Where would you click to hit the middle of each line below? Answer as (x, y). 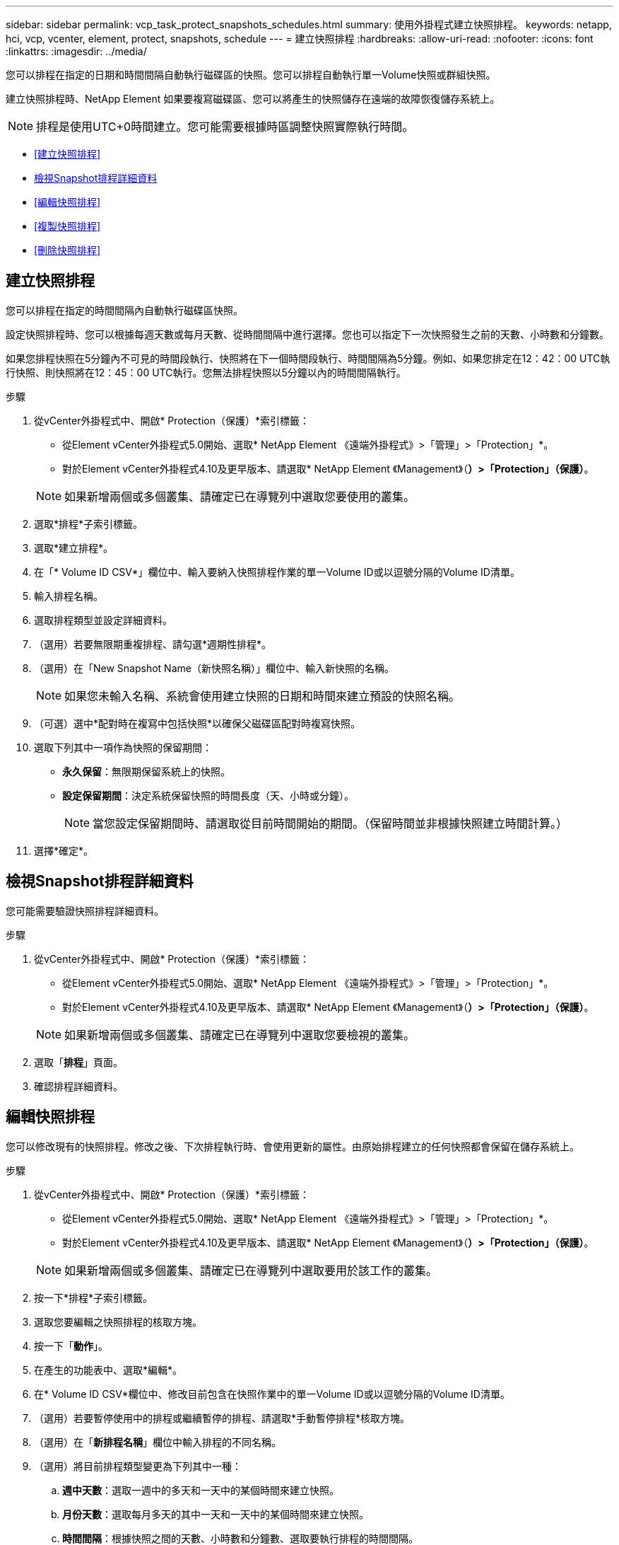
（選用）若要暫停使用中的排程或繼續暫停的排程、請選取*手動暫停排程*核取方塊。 (222, 1418)
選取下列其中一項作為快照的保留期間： (123, 747)
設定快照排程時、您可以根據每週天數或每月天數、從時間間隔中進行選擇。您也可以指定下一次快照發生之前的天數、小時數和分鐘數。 (307, 334)
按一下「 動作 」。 (71, 1346)
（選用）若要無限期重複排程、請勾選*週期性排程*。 (153, 644)
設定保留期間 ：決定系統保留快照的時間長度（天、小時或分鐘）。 (208, 795)
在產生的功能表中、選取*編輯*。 (108, 1370)
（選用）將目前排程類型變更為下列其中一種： (138, 1466)
